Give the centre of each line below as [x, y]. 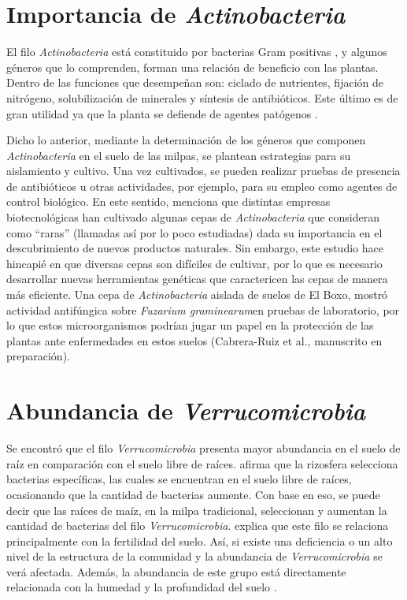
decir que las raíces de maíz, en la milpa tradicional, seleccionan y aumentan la [197, 510]
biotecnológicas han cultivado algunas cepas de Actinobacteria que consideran [193, 217]
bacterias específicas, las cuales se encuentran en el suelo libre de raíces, [179, 479]
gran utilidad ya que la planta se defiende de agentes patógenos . [162, 113]
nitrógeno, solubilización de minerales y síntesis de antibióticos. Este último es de [202, 97]
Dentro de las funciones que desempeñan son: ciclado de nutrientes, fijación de [195, 82]
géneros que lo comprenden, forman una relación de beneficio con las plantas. [192, 67]
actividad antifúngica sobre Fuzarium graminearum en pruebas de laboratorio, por [203, 309]
